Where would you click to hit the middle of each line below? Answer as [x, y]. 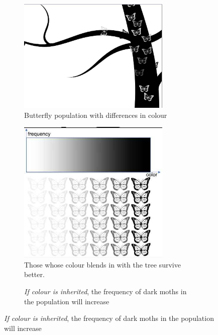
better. [34, 274]
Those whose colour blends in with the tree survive [102, 264]
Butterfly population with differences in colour [96, 115]
